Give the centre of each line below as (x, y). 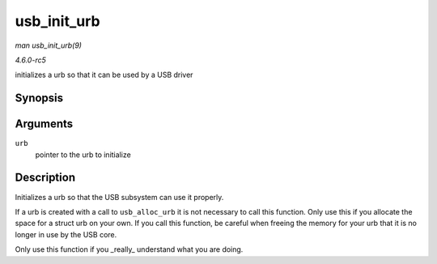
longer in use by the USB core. (66, 234)
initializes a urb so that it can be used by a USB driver (104, 75)
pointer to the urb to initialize (83, 155)
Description (45, 178)
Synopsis (39, 98)
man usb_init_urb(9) (49, 45)
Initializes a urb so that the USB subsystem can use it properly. (119, 197)
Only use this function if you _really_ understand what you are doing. (129, 249)
